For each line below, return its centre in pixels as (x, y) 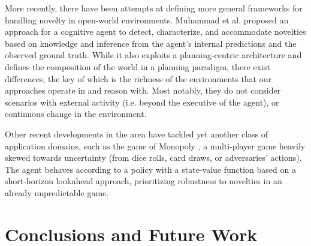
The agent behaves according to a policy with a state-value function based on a (150, 169)
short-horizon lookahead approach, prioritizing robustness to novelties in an (144, 181)
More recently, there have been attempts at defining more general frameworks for (154, 8)
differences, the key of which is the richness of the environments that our (138, 78)
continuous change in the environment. (76, 114)
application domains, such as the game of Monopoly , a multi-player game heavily (155, 145)
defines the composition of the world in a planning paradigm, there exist (138, 66)
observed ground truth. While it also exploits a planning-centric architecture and (153, 55)
